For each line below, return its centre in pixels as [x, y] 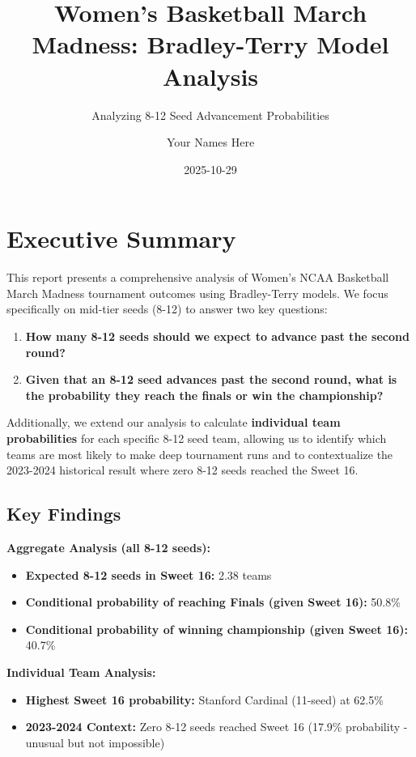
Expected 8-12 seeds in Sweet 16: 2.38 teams [149, 574]
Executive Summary [121, 238]
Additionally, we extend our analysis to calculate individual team [174, 422]
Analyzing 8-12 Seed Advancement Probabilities [210, 115]
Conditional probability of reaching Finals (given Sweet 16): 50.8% [213, 602]
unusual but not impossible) [95, 742]
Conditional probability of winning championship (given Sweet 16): [216, 629]
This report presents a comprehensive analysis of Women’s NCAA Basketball [198, 277]
